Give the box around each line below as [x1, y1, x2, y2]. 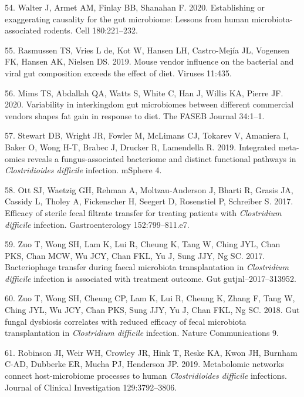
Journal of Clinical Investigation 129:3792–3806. [5, 381, 177, 393]
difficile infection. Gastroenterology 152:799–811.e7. [5, 218, 190, 230]
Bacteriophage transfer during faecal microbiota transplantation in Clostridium [5, 261, 289, 273]
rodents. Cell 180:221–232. [43, 24, 138, 36]
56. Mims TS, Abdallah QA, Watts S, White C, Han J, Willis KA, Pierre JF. [5, 86, 283, 99]
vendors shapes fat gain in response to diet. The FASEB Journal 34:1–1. [5, 109, 265, 122]
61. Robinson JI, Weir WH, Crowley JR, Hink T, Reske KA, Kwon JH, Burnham [5, 346, 298, 358]
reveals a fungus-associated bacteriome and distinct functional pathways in [27, 152, 296, 164]
